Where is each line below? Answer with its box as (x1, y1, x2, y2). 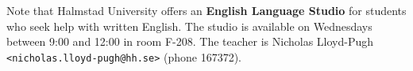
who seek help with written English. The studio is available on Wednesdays (6, 17, 372, 34)
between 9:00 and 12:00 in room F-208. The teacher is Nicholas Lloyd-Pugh (6, 33, 374, 50)
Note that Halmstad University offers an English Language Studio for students (6, 2, 407, 18)
